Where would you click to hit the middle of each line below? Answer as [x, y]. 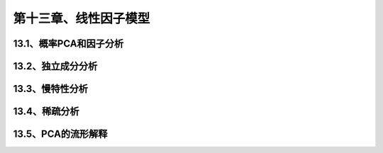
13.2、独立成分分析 [55, 66]
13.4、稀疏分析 [46, 112]
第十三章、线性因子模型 [82, 18]
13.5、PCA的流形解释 [60, 134]
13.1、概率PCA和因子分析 [68, 44]
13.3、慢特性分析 [51, 89]
